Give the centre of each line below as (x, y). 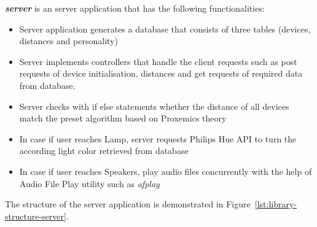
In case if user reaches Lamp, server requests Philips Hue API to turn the (158, 138)
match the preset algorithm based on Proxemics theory (123, 118)
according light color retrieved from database (104, 151)
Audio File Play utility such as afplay (89, 183)
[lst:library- (276, 204)
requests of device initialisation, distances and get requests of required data (161, 73)
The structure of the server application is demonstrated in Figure (128, 204)
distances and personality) (68, 41)
